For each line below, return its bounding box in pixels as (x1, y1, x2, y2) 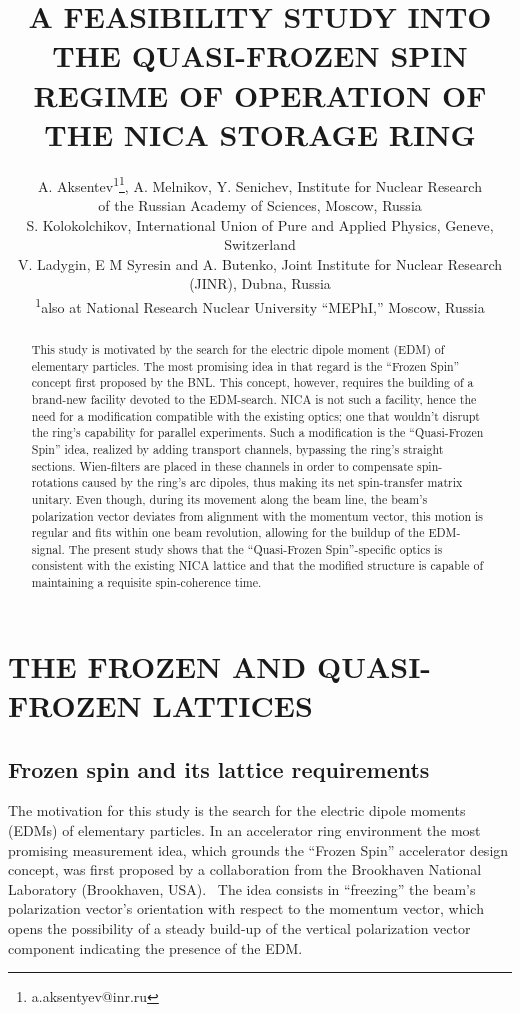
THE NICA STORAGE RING (44, 113, 476, 154)
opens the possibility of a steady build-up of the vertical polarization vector (8, 917, 471, 938)
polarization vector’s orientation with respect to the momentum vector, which (8, 898, 484, 919)
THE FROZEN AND (8, 645, 307, 686)
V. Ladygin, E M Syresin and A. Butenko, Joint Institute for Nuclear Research (18, 253, 502, 274)
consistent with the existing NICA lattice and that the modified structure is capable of (31, 557, 484, 574)
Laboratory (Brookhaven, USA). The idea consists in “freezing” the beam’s (8, 878, 476, 899)
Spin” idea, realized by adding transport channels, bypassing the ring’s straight (31, 440, 444, 457)
